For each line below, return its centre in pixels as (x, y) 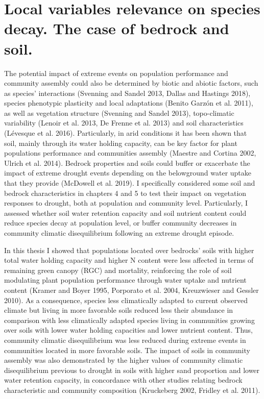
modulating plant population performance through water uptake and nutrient (125, 280)
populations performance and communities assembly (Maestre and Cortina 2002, (130, 153)
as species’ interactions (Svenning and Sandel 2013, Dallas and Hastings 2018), (127, 93)
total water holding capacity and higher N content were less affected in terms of (129, 260)
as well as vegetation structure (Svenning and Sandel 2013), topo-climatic (119, 113)
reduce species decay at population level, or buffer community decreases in (121, 223)
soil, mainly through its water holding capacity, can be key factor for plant (121, 143)
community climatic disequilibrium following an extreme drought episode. (119, 233)
